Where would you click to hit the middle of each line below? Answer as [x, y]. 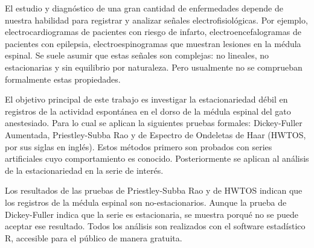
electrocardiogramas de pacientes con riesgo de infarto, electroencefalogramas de [153, 32]
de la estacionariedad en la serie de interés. [84, 170]
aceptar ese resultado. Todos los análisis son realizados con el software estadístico [155, 226]
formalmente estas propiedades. [63, 79]
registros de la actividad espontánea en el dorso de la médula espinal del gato [148, 111]
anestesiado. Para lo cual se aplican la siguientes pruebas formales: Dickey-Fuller [154, 123]
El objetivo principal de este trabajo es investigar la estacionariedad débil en [146, 99]
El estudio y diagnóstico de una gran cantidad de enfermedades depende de [144, 8]
